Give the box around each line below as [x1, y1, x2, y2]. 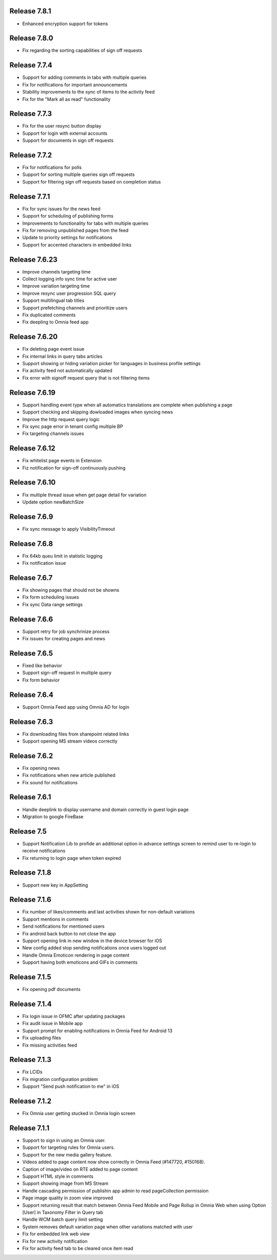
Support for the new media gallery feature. [22, 1151, 112, 1158]
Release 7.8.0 [9, 34, 53, 43]
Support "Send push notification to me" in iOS [22, 1083, 120, 1090]
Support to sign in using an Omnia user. [22, 1137, 106, 1144]
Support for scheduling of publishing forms [22, 213, 114, 219]
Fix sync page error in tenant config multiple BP [22, 423, 123, 429]
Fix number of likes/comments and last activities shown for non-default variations [22, 909, 195, 915]
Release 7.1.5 [9, 973, 51, 982]
